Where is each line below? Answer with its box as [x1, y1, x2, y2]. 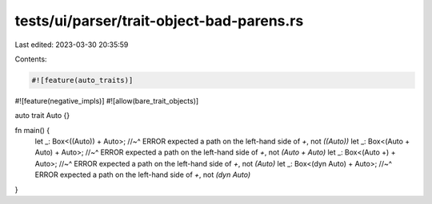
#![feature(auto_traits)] [31, 76, 134, 84]
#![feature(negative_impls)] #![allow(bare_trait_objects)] [14, 96, 199, 105]
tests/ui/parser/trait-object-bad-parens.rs [14, 12, 304, 29]
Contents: [14, 54, 47, 64]
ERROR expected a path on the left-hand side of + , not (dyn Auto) [34, 170, 251, 179]
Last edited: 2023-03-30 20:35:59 [14, 40, 129, 49]
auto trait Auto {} [14, 111, 70, 120]
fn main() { [14, 125, 50, 135]
